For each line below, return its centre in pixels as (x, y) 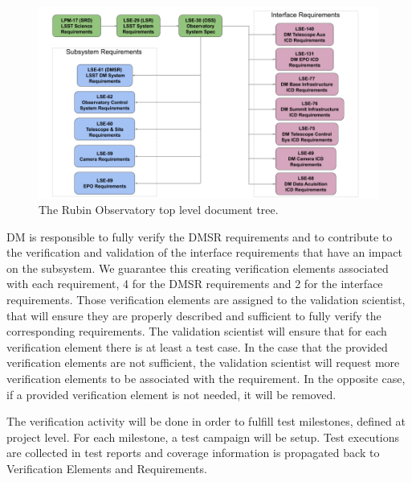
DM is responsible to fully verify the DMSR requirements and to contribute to (200, 236)
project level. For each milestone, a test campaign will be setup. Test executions (203, 437)
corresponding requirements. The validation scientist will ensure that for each (197, 331)
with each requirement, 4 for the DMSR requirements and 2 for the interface (195, 284)
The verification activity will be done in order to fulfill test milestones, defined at (206, 421)
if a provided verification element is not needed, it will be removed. (171, 394)
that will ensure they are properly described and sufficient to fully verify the (194, 315)
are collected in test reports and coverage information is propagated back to (193, 453)
